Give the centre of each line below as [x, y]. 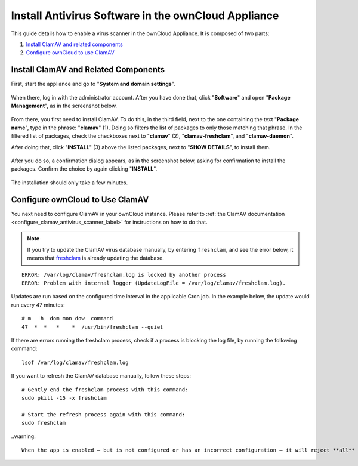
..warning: [23, 436]
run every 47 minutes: [38, 305]
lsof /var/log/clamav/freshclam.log [75, 362]
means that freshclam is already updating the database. [95, 258]
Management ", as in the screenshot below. [64, 106]
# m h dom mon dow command [67, 319]
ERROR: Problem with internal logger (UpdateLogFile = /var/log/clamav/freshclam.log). [154, 283]
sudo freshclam [44, 423]
